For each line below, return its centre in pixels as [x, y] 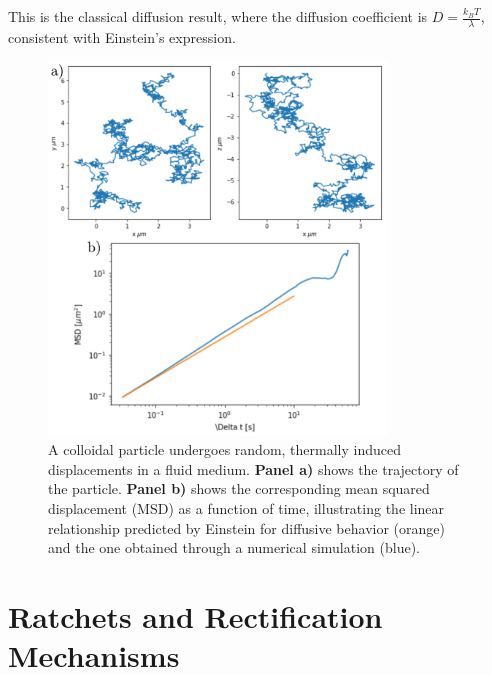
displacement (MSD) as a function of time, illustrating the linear [246, 508]
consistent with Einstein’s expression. [122, 36]
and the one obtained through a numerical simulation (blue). [234, 547]
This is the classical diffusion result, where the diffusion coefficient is [218, 16]
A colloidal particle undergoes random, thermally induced [224, 449]
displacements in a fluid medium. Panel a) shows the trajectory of [253, 468]
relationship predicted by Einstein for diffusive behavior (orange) [246, 527]
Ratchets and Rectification [195, 616]
